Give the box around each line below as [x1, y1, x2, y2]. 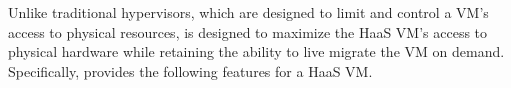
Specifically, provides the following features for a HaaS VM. [8, 60, 373, 81]
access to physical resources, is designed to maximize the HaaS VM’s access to [8, 21, 488, 42]
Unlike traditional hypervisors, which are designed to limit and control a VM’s [8, 2, 489, 22]
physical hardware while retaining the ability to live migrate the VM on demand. [8, 41, 505, 62]
